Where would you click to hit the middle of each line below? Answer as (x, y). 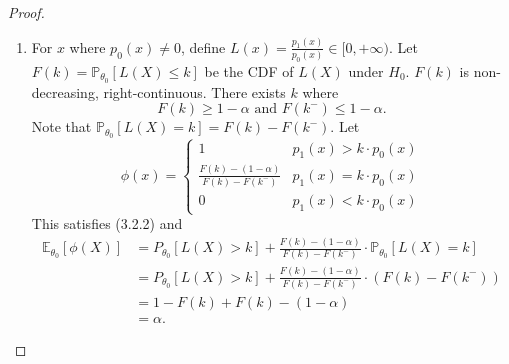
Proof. (26, 12)
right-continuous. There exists (194, 91)
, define (203, 46)
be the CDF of (249, 71)
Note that (61, 126)
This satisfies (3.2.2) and (107, 223)
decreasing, (65, 91)
